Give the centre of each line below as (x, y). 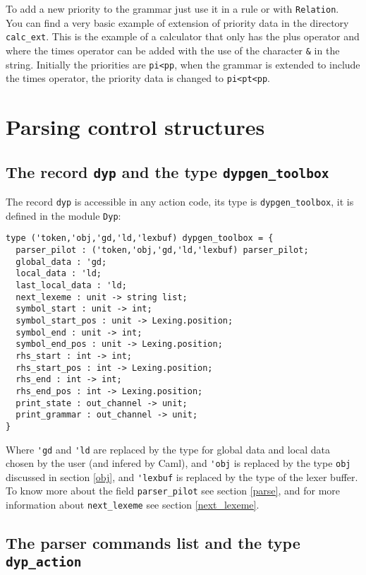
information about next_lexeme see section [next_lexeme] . (133, 505)
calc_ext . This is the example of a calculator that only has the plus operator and (183, 36)
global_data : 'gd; (61, 262)
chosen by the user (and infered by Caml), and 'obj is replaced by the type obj (178, 463)
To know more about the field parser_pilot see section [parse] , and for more (173, 491)
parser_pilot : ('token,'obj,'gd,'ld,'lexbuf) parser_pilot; (162, 250)
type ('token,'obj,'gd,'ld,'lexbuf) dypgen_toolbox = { (140, 238)
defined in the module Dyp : (63, 215)
